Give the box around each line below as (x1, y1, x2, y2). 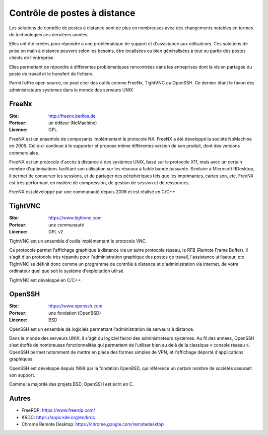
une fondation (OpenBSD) (48, 310, 101, 316)
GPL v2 (48, 229, 64, 235)
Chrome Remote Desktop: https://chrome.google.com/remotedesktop (21, 421, 164, 427)
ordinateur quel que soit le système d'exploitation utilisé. (9, 268, 125, 274)
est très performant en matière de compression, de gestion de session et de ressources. (9, 180, 190, 186)
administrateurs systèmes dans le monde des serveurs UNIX (9, 87, 134, 93)
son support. (9, 372, 36, 378)
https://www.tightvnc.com (48, 215, 102, 221)
